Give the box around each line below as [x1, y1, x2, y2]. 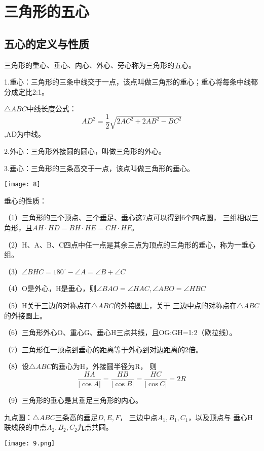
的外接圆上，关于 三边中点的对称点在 [114, 300, 237, 310]
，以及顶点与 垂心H [188, 412, 253, 422]
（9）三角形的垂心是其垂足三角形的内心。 [4, 394, 142, 405]
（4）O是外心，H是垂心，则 [4, 283, 97, 294]
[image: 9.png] [4, 439, 55, 447]
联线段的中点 [4, 422, 47, 432]
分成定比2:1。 [4, 86, 49, 97]
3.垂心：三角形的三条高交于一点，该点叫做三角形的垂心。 [4, 162, 194, 173]
